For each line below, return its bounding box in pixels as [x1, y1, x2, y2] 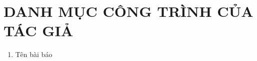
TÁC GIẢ [3, 20, 73, 41]
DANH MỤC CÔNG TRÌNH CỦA [3, 1, 253, 21]
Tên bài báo [15, 49, 52, 60]
